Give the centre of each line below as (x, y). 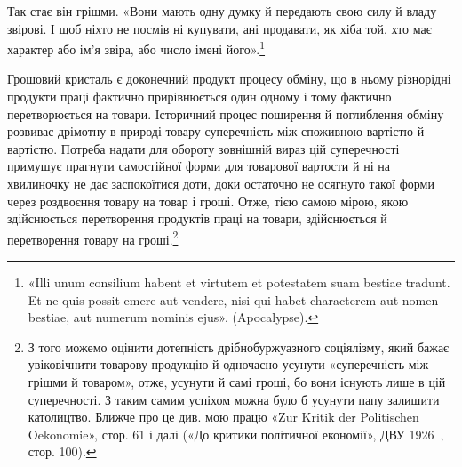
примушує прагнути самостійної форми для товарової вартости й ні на (199, 166)
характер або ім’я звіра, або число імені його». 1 (136, 48)
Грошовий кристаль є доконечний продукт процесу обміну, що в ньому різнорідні (229, 79)
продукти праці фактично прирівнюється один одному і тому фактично (199, 97)
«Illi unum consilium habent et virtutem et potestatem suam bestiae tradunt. (239, 282)
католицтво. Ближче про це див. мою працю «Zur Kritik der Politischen (223, 417)
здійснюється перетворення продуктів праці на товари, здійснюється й (197, 218)
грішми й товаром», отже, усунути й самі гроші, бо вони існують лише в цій (237, 382)
